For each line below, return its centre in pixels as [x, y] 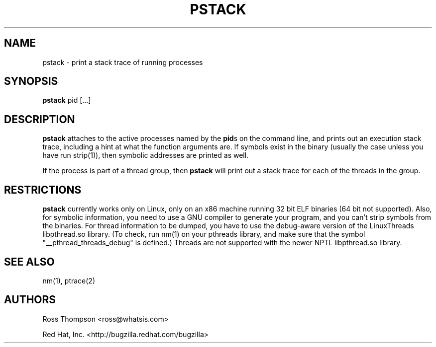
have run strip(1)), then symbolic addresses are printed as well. [146, 155]
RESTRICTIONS [43, 190]
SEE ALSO [29, 262]
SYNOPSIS [31, 81]
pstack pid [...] [67, 100]
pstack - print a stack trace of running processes [123, 62]
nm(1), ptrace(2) [69, 280]
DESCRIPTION [40, 119]
